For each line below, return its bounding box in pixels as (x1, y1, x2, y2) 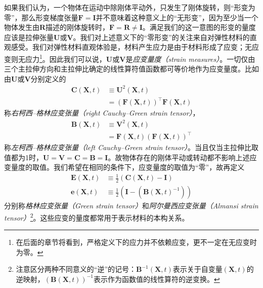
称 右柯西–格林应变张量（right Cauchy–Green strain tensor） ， (4, 107, 200, 118)
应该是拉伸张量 (4, 31, 54, 42)
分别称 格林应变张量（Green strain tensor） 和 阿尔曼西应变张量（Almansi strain (4, 200, 258, 211)
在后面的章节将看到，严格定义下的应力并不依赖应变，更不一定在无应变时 (16, 237, 257, 247)
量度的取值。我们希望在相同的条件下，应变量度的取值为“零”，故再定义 (11, 162, 245, 172)
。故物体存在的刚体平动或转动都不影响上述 (108, 152, 250, 162)
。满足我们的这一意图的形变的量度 (142, 22, 256, 32)
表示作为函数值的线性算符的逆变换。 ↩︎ (93, 273, 220, 284)
